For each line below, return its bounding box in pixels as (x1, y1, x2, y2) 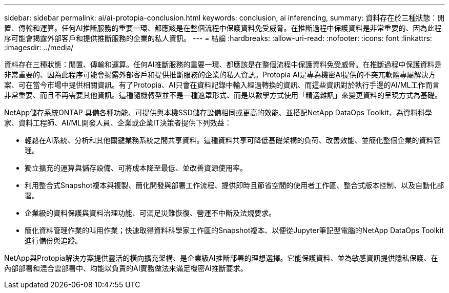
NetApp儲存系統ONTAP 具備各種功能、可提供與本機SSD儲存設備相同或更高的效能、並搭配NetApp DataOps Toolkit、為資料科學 (4, 108, 432, 117)
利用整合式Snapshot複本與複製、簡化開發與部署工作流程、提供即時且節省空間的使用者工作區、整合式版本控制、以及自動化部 (25, 181, 444, 190)
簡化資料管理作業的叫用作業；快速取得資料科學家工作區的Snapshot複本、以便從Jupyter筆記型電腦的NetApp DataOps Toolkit (25, 226, 444, 235)
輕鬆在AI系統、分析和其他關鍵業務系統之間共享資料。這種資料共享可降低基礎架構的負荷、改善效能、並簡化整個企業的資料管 (25, 136, 441, 144)
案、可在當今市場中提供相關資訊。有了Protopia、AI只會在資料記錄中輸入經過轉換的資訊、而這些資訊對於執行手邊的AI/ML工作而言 (4, 80, 440, 89)
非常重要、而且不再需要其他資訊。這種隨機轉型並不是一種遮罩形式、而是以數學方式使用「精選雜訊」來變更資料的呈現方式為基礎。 (4, 91, 442, 99)
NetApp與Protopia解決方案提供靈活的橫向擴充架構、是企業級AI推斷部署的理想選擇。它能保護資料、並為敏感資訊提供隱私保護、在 (4, 254, 438, 262)
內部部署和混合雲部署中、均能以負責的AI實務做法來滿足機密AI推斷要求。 (4, 264, 248, 273)
